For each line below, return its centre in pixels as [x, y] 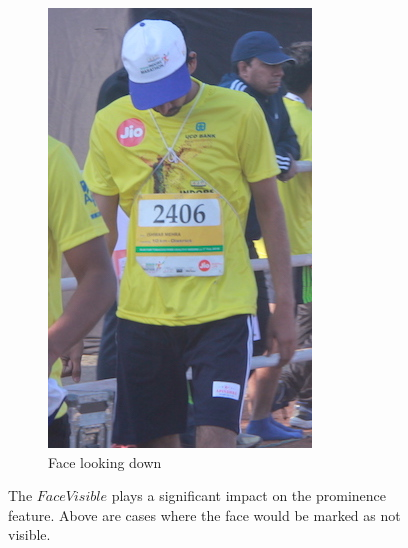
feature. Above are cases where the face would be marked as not [204, 514]
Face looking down [105, 461]
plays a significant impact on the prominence [248, 495]
